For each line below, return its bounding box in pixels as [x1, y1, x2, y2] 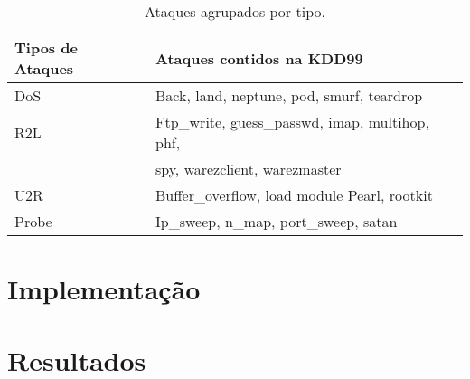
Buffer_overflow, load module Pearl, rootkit [155, 185, 433, 205]
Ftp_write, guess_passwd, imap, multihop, [155, 111, 429, 132]
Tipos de [14, 37, 78, 58]
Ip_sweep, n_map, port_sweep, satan [155, 211, 398, 232]
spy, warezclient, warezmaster [155, 158, 342, 179]
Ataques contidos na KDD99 [155, 47, 363, 69]
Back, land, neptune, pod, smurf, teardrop [155, 85, 423, 106]
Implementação [7, 270, 201, 308]
